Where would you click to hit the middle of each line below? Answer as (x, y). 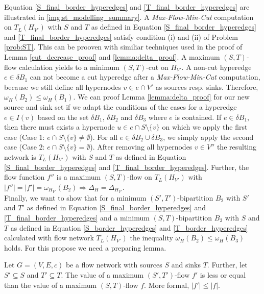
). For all (104, 137)
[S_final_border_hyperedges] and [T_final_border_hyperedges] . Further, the (127, 167)
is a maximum (79, 177)
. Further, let (227, 265)
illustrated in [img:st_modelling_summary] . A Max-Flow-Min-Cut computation (129, 17)
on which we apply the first (205, 127)
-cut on (157, 67)
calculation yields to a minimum (69, 67)
